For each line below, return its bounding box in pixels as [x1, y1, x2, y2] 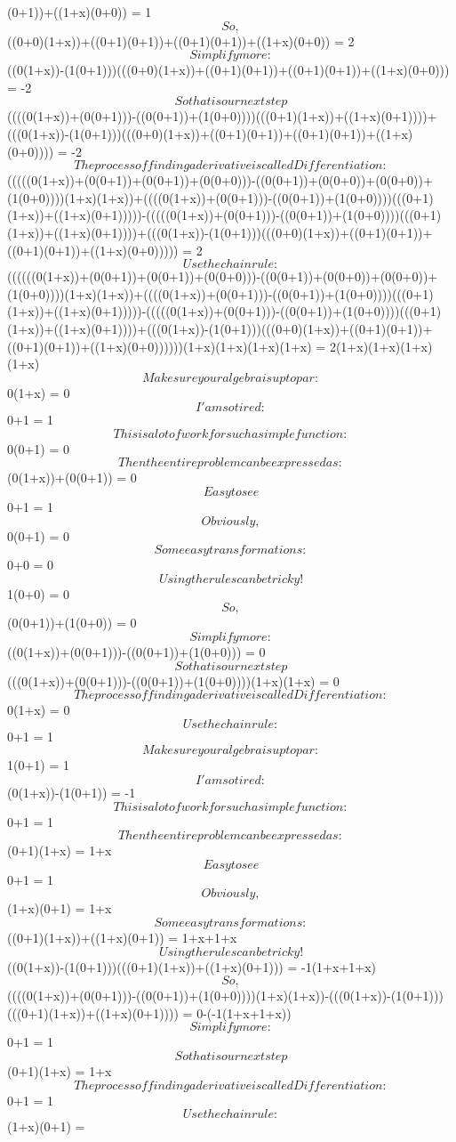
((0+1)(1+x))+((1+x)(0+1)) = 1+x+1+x [7, 927, 237, 946]
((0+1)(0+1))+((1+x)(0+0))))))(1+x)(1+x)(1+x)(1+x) [7, 336, 312, 355]
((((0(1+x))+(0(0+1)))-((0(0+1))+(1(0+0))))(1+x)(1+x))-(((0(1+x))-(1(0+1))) [7, 986, 444, 1005]
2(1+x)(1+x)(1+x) [329, 336, 433, 355]
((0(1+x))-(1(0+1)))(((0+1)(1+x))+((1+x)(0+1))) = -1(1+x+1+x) [7, 957, 377, 976]
